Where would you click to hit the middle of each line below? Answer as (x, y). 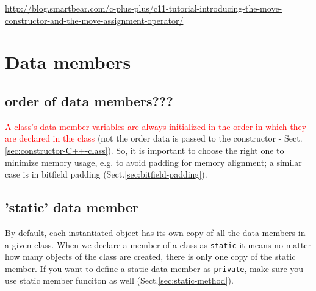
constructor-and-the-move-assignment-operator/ (94, 20)
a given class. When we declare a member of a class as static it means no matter (158, 244)
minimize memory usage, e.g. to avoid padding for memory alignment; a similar (153, 162)
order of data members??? (89, 100)
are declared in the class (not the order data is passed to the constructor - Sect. (154, 138)
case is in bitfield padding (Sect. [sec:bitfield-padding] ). (106, 174)
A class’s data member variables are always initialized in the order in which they (156, 126)
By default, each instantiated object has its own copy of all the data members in (155, 232)
